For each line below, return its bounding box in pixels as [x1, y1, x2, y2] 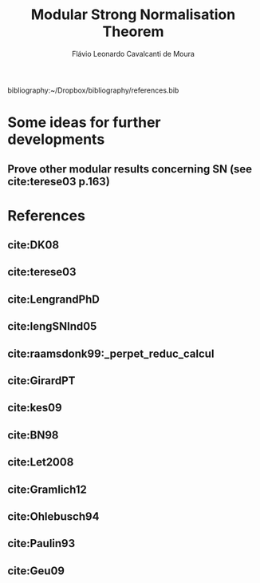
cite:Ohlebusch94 [7, 510, 100, 523]
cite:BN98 [7, 428, 59, 442]
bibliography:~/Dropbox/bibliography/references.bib [7, 85, 179, 95]
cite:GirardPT [7, 374, 76, 388]
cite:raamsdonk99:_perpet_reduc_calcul [7, 347, 215, 360]
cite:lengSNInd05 [7, 319, 97, 333]
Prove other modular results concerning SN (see [7, 162, 253, 176]
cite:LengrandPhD [7, 292, 100, 306]
